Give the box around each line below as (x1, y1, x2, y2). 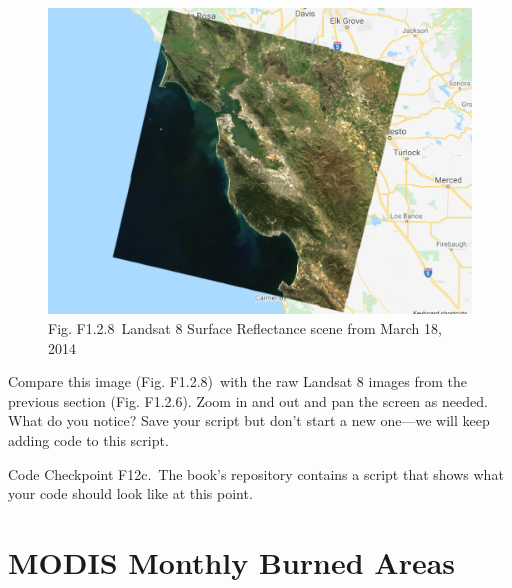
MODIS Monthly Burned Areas (8, 541, 456, 582)
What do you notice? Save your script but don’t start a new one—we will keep (8, 410, 490, 431)
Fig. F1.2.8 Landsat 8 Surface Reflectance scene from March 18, (48, 318, 442, 339)
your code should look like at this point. (8, 483, 253, 504)
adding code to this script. (8, 429, 169, 450)
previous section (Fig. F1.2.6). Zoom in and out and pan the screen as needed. (8, 390, 488, 411)
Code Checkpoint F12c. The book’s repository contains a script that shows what (8, 463, 504, 484)
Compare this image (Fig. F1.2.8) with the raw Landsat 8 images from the (8, 371, 468, 392)
